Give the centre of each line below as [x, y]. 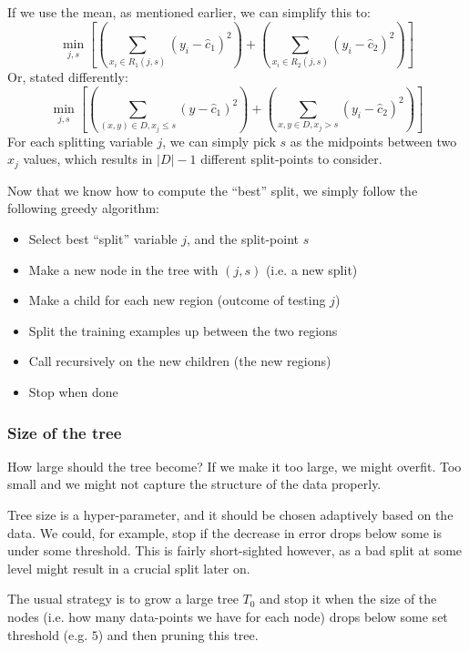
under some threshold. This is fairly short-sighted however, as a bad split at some [235, 550]
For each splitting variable [80, 141]
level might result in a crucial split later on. [129, 568]
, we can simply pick [219, 141]
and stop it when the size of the [348, 599]
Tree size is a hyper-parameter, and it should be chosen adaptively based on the [230, 514]
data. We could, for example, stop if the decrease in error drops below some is [224, 532]
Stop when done [73, 391]
